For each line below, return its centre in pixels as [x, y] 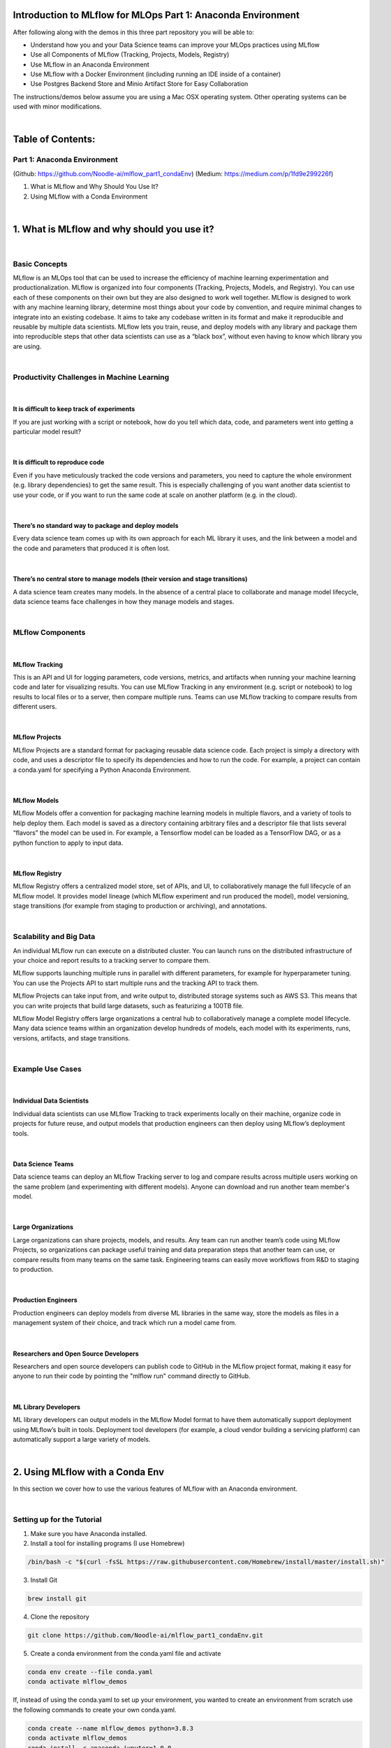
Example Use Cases [47, 1068]
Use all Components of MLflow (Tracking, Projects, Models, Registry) [130, 55]
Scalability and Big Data [54, 937]
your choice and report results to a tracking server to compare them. [112, 961]
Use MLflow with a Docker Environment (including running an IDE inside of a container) [156, 74]
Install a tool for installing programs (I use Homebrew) [108, 1543]
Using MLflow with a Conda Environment [89, 196]
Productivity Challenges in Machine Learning [91, 377]
